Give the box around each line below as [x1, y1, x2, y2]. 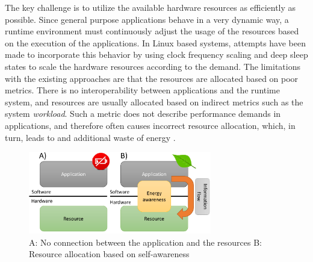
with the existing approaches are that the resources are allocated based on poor [5, 72, 299, 84]
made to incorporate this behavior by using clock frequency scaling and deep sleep [5, 48, 308, 61]
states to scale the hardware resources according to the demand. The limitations [5, 60, 300, 72]
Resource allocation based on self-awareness [29, 248, 190, 260]
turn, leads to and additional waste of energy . [5, 131, 176, 143]
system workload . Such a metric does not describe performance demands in [5, 107, 281, 120]
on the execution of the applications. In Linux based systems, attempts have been [5, 36, 306, 49]
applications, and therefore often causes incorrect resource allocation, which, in [5, 119, 296, 131]
